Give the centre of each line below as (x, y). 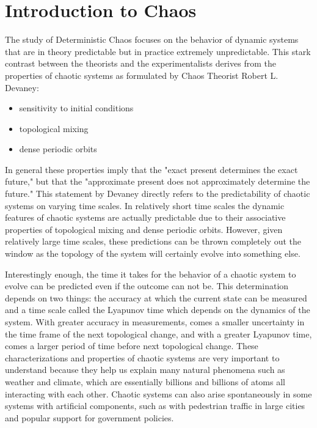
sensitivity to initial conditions (76, 108)
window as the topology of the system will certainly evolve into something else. (153, 253)
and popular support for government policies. (89, 417)
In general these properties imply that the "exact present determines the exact (151, 169)
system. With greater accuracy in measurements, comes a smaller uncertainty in (155, 322)
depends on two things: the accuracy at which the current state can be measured (156, 297)
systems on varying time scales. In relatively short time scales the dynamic (145, 205)
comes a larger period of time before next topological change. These (132, 346)
